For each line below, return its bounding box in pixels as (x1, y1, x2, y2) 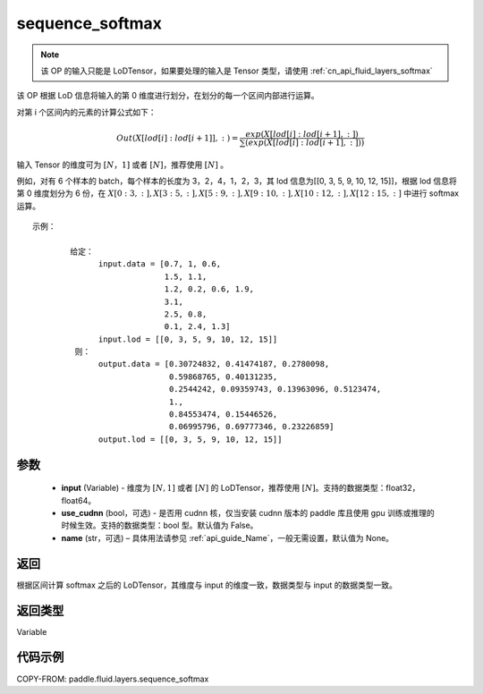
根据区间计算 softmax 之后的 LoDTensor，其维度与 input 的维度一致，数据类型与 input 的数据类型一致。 (16, 580, 398, 590)
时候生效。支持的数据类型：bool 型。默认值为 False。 (61, 520, 258, 531)
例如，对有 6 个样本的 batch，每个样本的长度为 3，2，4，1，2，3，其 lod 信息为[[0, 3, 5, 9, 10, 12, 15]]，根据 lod (16, 175, 432, 187)
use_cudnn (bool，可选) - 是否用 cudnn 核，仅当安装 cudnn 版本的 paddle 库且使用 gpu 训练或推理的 (61, 508, 435, 519)
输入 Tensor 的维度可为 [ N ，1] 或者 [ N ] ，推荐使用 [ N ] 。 (16, 159, 228, 170)
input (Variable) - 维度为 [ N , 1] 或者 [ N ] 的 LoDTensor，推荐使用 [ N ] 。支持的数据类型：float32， (61, 483, 420, 494)
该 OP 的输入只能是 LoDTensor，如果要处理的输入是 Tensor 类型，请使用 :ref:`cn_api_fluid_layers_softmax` (40, 65, 433, 76)
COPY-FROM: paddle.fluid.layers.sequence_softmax (16, 673, 209, 684)
